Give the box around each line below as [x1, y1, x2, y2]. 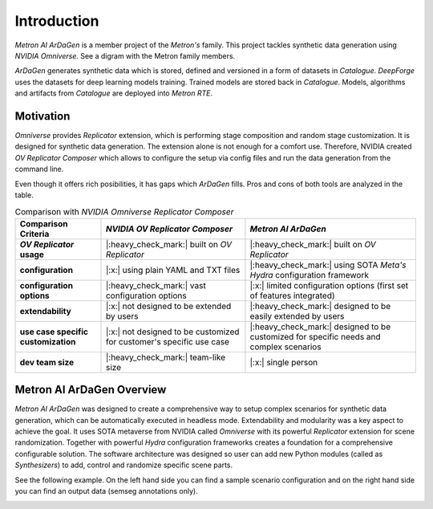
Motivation [14, 109, 71, 123]
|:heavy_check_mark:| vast [105, 279, 206, 291]
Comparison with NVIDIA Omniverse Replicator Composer [14, 206, 234, 217]
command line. [14, 165, 64, 174]
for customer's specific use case [105, 336, 230, 347]
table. [14, 189, 34, 200]
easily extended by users [249, 310, 345, 321]
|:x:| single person [249, 356, 318, 368]
